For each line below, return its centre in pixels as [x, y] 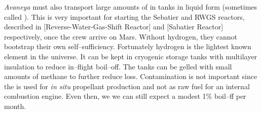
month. [15, 106]
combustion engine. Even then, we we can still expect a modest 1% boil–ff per [125, 96]
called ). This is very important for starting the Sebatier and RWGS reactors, [124, 16]
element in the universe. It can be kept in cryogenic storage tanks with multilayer [130, 56]
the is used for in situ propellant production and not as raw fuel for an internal [127, 86]
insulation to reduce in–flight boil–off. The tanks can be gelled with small [118, 66]
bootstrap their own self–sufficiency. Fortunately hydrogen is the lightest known [128, 46]
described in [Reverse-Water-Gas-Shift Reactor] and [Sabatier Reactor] [114, 27]
